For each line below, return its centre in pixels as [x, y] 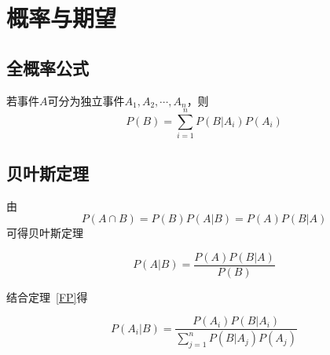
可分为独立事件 [86, 100]
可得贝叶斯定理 [45, 233]
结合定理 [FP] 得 [47, 296]
